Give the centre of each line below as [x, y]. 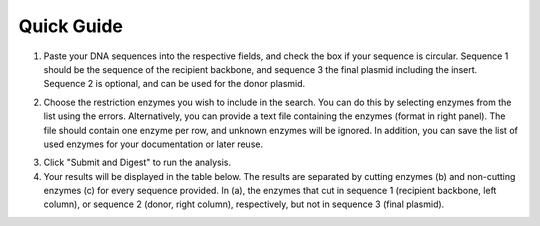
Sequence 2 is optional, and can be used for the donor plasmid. [174, 84]
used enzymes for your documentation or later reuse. [153, 144]
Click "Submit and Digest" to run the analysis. [137, 162]
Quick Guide [71, 26]
